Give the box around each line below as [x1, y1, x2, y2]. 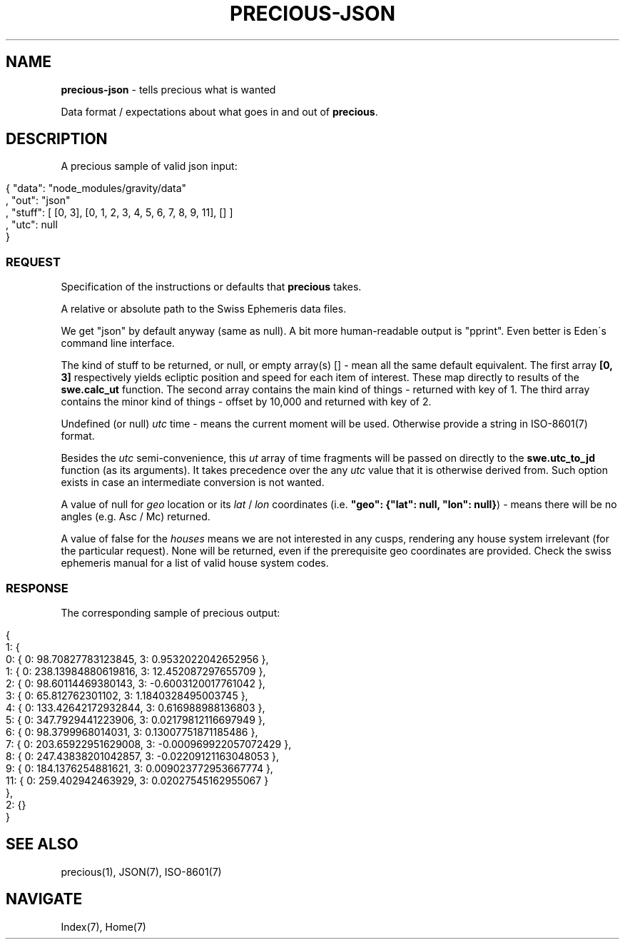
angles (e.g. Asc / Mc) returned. [61, 510, 210, 523]
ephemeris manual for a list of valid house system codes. [61, 557, 329, 570]
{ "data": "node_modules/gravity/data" [6, 182, 187, 195]
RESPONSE [6, 580, 68, 595]
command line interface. [61, 337, 175, 350]
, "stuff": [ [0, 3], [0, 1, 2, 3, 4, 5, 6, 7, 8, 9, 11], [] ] [6, 206, 233, 219]
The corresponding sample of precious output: [61, 606, 280, 619]
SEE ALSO [6, 835, 78, 854]
